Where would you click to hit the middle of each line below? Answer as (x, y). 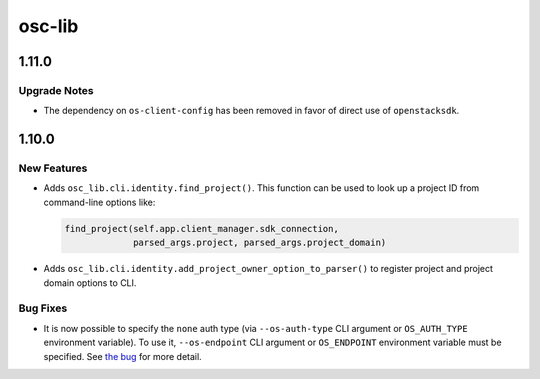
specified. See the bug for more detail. (122, 356)
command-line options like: (99, 202)
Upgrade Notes (56, 90)
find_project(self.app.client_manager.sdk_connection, (201, 228)
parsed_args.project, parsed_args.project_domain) (260, 243)
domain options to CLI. (90, 282)
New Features (53, 168)
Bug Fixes (43, 308)
